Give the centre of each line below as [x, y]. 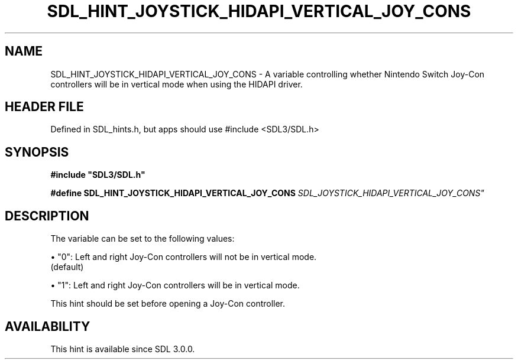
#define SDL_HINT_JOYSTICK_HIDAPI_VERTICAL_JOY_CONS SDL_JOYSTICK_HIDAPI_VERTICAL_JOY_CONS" [267, 193]
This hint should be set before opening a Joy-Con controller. [168, 304]
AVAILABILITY [48, 326]
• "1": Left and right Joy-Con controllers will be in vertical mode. [175, 285]
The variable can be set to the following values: [143, 239]
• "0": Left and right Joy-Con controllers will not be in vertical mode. [184, 257]
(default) [67, 267]
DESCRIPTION [47, 216]
